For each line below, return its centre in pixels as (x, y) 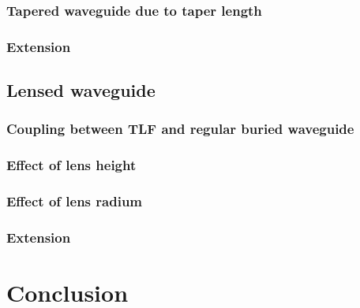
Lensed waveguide (81, 90)
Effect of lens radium (75, 201)
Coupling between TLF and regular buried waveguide (180, 129)
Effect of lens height (71, 165)
